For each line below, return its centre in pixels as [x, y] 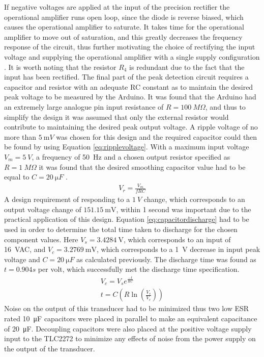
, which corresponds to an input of [177, 239]
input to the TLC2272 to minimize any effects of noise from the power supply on [130, 338]
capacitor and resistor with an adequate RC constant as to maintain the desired [129, 86]
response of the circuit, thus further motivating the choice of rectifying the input [130, 47]
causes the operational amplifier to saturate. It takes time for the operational [124, 27]
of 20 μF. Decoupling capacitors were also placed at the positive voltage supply [128, 328]
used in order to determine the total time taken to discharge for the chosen [121, 229]
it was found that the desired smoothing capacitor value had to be [142, 167]
